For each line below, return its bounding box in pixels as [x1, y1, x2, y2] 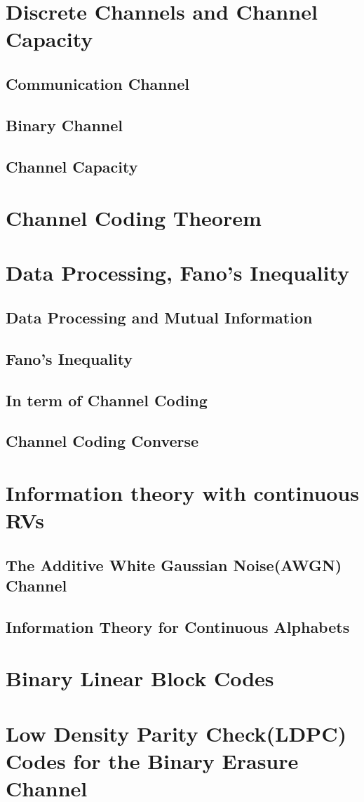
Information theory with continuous [6, 478, 359, 507]
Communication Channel [6, 72, 189, 94]
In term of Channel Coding [6, 389, 208, 410]
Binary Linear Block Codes [6, 664, 274, 693]
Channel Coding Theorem [6, 203, 262, 232]
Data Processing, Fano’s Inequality [6, 258, 350, 287]
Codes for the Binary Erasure [6, 747, 299, 775]
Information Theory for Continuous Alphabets [6, 615, 350, 637]
